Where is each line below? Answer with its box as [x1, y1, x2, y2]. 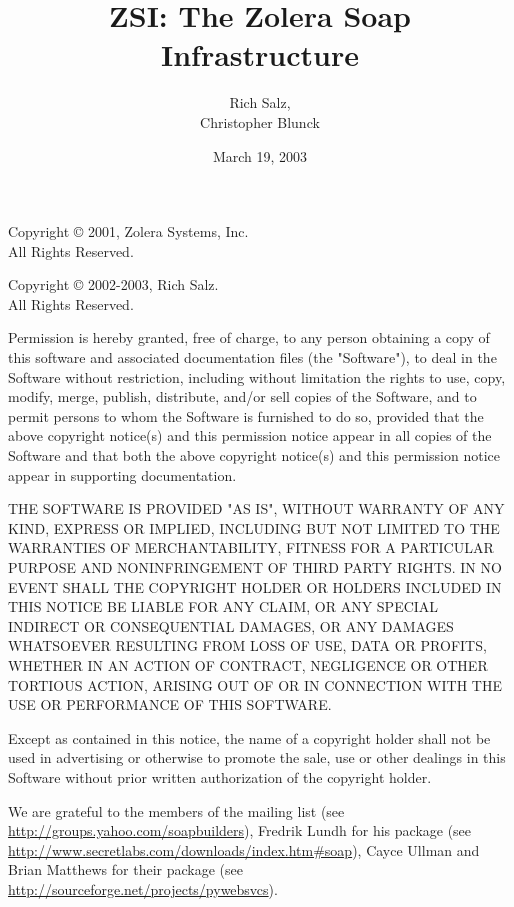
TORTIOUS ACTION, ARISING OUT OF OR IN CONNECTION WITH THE [8, 674, 502, 695]
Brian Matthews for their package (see [8, 859, 243, 880]
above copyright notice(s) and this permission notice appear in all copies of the [8, 425, 492, 446]
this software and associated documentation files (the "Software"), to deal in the [8, 347, 497, 368]
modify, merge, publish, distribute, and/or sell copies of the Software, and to [8, 386, 477, 407]
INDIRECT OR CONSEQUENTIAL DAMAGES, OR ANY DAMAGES [8, 615, 454, 636]
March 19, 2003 [212, 145, 308, 166]
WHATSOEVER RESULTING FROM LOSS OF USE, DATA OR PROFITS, [8, 635, 487, 656]
